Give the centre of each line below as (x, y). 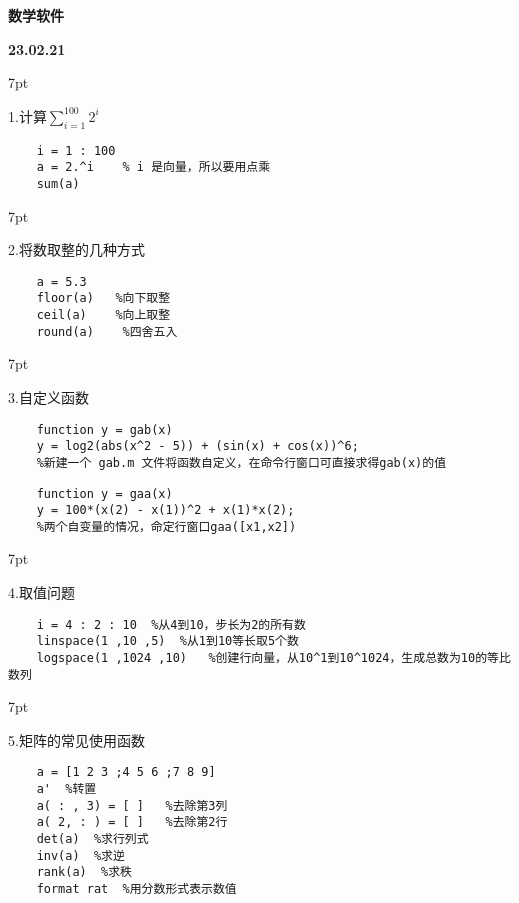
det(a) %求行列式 (92, 839)
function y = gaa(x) (104, 493)
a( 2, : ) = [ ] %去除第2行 (132, 822)
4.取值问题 (41, 592)
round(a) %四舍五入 (107, 331)
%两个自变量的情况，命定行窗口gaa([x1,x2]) (166, 526)
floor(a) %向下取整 (103, 298)
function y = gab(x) (104, 429)
